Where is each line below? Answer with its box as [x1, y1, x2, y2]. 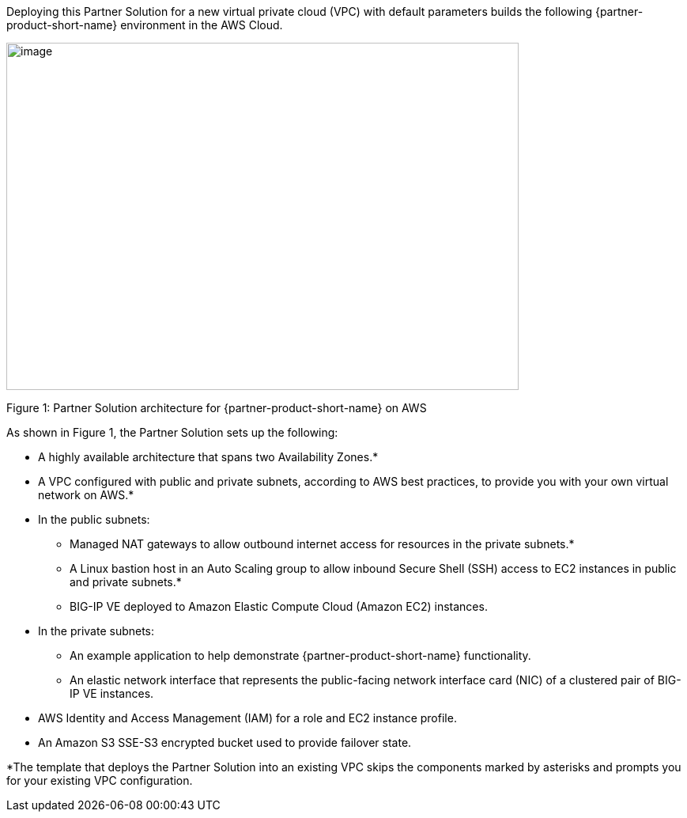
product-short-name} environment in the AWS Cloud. [6, 18, 283, 32]
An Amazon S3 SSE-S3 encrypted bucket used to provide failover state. [38, 736, 412, 749]
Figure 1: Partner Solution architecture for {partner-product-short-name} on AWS [6, 401, 427, 415]
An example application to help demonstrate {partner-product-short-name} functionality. [70, 649, 531, 662]
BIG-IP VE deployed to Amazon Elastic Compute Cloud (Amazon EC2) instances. [70, 600, 488, 613]
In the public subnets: [38, 513, 150, 526]
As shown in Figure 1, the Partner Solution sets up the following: [6, 426, 338, 439]
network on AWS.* [38, 488, 134, 502]
